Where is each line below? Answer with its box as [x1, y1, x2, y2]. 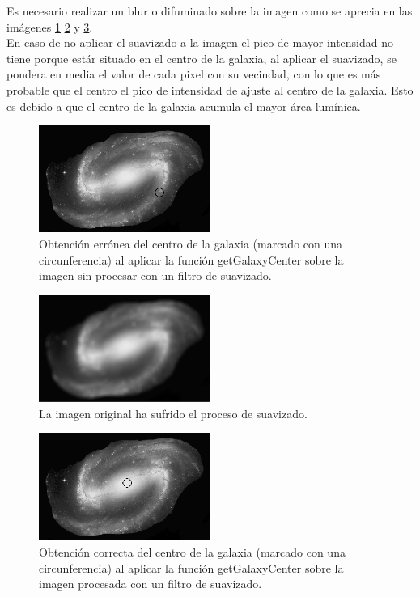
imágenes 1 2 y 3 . [6, 18, 93, 35]
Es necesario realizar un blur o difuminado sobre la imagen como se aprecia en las [6, 2, 413, 19]
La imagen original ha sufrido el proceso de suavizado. [39, 404, 308, 421]
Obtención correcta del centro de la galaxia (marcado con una [39, 543, 346, 560]
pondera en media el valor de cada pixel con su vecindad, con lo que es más [6, 66, 381, 83]
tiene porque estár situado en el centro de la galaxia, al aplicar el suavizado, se [6, 49, 397, 66]
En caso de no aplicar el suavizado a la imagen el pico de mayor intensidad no [6, 34, 394, 51]
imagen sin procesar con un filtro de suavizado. [39, 267, 272, 284]
